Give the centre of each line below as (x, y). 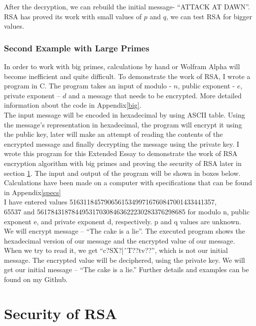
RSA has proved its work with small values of (73, 16)
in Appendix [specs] (33, 192)
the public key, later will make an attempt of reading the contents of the (113, 134)
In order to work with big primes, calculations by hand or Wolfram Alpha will (122, 66)
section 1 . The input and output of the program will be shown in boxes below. (122, 173)
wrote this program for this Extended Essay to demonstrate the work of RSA (121, 153)
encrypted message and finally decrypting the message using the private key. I (122, 143)
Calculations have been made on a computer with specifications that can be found (128, 183)
